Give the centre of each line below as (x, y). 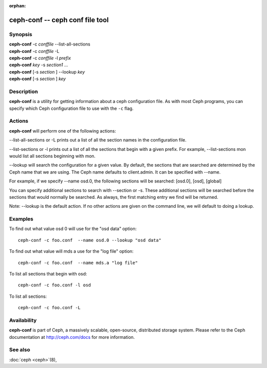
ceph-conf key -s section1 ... (39, 65)
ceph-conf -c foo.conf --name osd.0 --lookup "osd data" (90, 240)
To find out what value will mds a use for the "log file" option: (71, 251)
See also (20, 350)
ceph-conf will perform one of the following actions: (63, 131)
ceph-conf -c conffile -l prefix (40, 58)
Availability (23, 320)
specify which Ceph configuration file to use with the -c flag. (71, 108)
